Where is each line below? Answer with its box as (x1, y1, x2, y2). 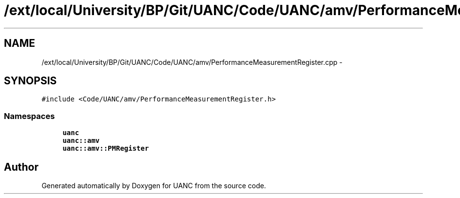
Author (4, 160, 38, 173)
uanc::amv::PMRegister (62, 144, 149, 153)
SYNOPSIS (4, 75, 57, 87)
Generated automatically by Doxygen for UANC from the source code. (41, 181, 266, 190)
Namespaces (4, 111, 55, 121)
